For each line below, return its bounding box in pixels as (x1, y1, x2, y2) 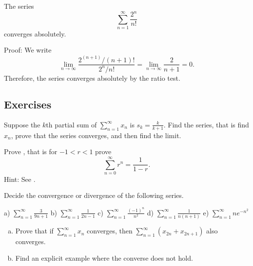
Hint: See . (4, 174, 36, 184)
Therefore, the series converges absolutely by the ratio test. (4, 72, 180, 83)
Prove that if (15, 226, 54, 236)
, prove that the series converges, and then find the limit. (11, 130, 181, 140)
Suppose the (4, 119, 40, 129)
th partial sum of (46, 119, 97, 129)
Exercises (4, 96, 52, 111)
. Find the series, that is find (163, 119, 249, 129)
